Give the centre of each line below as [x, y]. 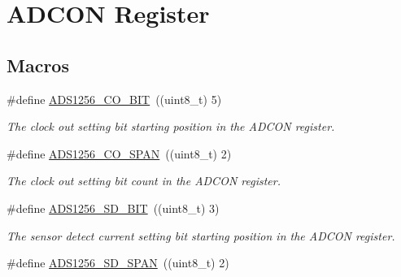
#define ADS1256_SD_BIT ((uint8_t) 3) [113, 208]
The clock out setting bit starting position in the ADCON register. [171, 126]
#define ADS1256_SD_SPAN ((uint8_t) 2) [118, 263]
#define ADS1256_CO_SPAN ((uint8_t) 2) [119, 153]
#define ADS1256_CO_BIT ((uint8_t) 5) [114, 99]
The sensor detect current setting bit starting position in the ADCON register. [201, 235]
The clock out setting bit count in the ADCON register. [144, 181]
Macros [38, 65]
